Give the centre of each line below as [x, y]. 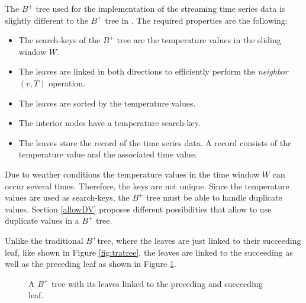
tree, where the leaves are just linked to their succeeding [199, 240]
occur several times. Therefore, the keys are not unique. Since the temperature [147, 186]
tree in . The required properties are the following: [196, 20]
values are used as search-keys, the [67, 197]
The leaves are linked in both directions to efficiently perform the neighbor [153, 71]
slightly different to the [46, 20]
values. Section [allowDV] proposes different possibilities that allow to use [138, 209]
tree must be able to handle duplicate [214, 197]
